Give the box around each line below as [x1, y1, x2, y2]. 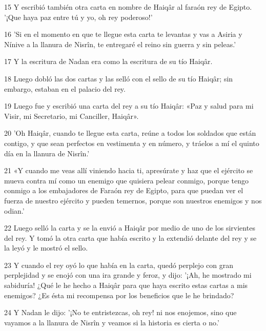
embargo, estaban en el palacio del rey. [4, 83, 126, 94]
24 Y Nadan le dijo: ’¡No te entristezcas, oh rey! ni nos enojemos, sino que [4, 307, 237, 318]
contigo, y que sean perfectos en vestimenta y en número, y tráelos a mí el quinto [4, 137, 259, 148]
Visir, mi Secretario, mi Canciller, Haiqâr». [4, 110, 139, 121]
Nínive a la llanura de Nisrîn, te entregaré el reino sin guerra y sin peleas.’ [4, 38, 236, 49]
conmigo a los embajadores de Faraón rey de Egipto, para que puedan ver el [4, 185, 243, 196]
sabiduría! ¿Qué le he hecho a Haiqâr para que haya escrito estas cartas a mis [4, 280, 248, 291]
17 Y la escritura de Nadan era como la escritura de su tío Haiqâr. [4, 56, 213, 67]
